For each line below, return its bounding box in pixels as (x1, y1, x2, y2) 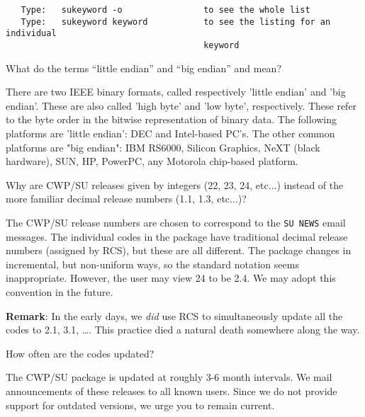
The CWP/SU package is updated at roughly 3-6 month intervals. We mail (6, 370, 332, 384)
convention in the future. (6, 285, 113, 299)
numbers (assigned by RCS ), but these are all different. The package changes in (6, 243, 352, 258)
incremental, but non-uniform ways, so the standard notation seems (6, 256, 299, 271)
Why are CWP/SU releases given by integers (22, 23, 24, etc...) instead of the (6, 177, 344, 192)
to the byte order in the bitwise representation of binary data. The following (6, 112, 337, 127)
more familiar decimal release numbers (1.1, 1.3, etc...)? (6, 191, 247, 206)
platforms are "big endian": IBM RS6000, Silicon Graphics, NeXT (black (6, 139, 320, 154)
